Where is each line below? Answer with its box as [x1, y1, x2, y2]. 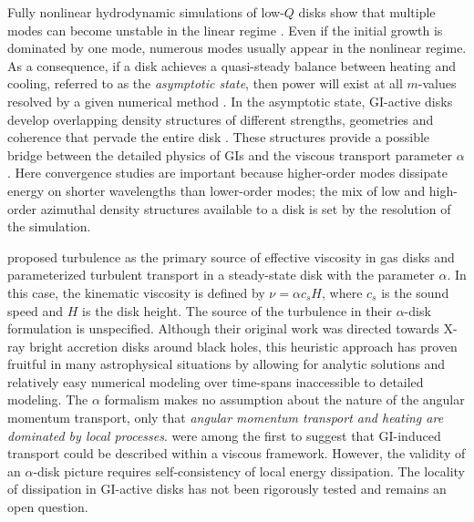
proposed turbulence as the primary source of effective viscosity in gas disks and [7, 247, 455, 266]
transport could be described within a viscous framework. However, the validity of [7, 444, 466, 463]
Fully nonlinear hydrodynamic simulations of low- [7, 3, 284, 21]
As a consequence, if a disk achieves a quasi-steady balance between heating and [7, 56, 456, 75]
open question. [7, 497, 88, 517]
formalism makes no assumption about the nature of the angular [104, 390, 465, 409]
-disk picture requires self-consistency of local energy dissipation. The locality [33, 461, 465, 480]
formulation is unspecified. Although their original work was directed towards [7, 319, 439, 338]
